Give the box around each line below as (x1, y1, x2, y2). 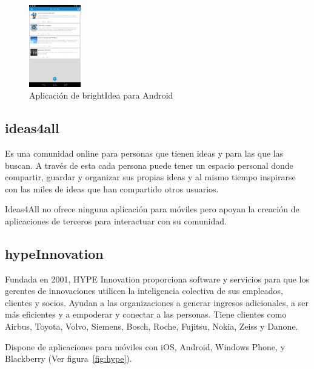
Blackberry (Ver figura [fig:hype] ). (5, 352, 132, 365)
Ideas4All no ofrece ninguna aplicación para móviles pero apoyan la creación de (5, 203, 299, 215)
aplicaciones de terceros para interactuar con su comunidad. (5, 214, 227, 227)
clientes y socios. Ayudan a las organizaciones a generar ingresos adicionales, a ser (5, 296, 309, 309)
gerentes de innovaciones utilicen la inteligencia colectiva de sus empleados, (5, 284, 283, 297)
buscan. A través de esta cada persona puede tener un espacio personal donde (5, 158, 293, 171)
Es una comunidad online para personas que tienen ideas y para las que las (5, 146, 284, 159)
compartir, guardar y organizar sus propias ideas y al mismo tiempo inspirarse (5, 171, 296, 183)
